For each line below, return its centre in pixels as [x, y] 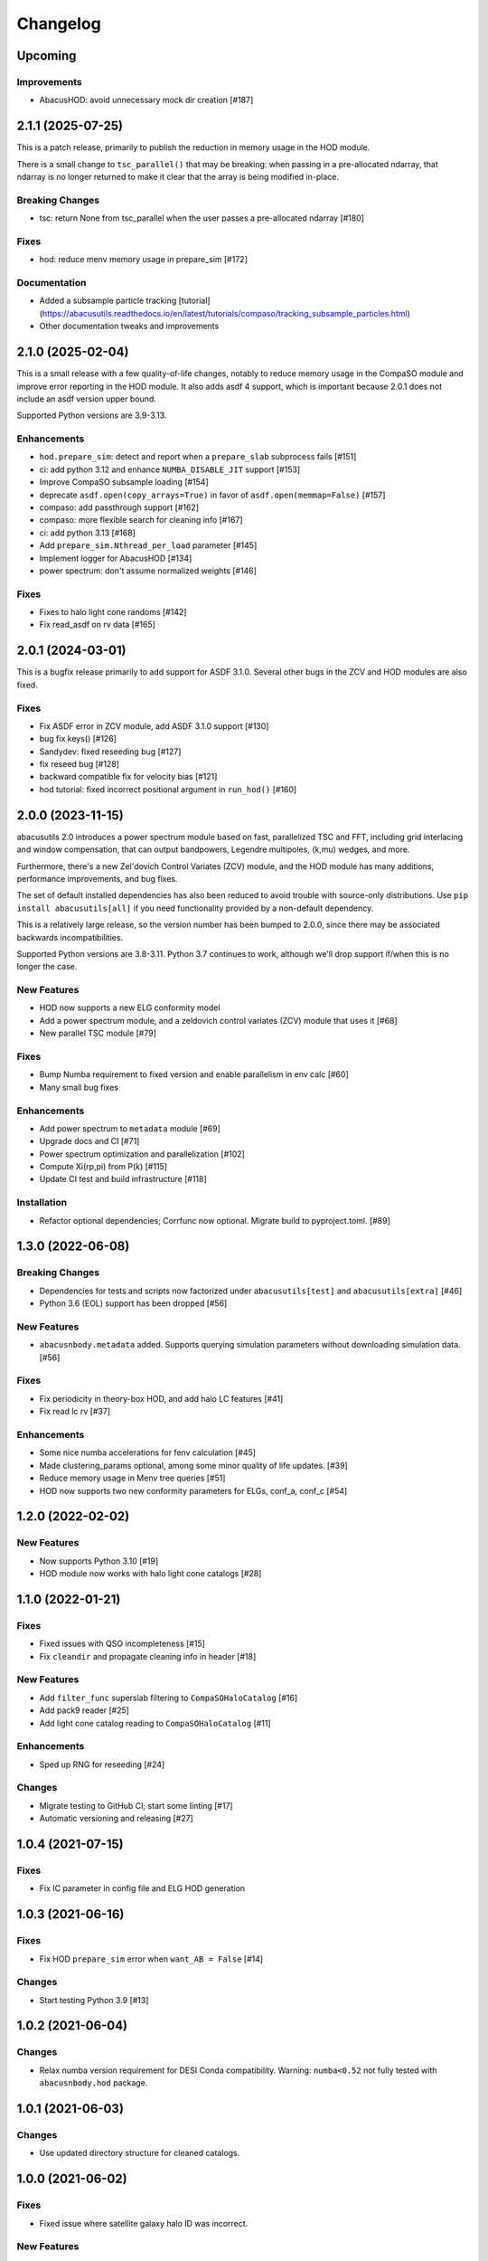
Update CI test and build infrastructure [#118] [123, 1179]
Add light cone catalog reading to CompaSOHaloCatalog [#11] [155, 1723]
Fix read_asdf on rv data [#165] [97, 625]
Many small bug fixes [79, 1087]
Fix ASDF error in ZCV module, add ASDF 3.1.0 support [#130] [154, 726]
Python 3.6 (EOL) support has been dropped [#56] [133, 1303]
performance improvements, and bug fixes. [97, 878]
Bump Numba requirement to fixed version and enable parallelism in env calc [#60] [194, 1074]
